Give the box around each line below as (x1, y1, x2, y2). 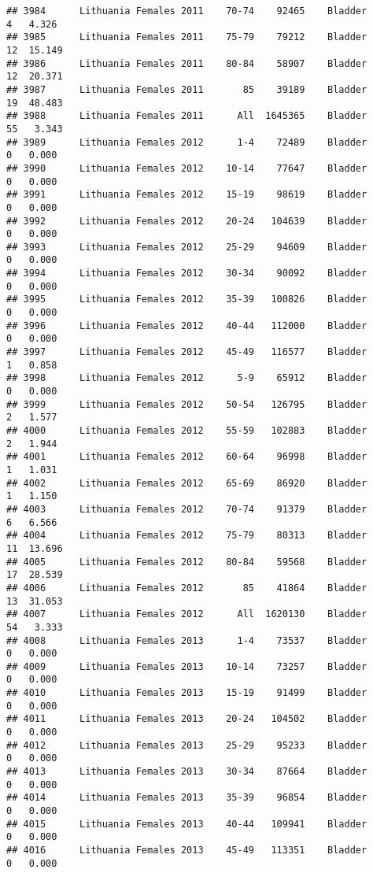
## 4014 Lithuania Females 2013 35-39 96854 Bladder (6, 792, 367, 804)
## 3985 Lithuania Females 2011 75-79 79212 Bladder (6, 31, 367, 43)
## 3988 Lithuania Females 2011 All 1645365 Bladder (6, 110, 367, 122)
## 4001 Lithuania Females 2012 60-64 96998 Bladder (6, 451, 367, 463)
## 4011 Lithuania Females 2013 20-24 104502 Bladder (6, 713, 367, 725)
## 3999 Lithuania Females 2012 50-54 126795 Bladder (6, 398, 367, 410)
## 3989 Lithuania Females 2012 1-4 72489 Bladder (6, 136, 367, 148)
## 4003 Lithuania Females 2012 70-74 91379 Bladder (6, 503, 367, 515)
